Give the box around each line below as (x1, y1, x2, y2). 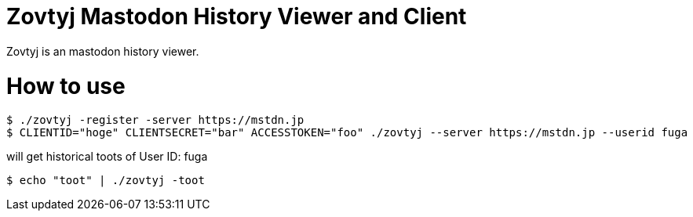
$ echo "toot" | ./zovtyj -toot (6, 174, 205, 187)
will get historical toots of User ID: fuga (6, 150, 208, 164)
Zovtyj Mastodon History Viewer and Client (6, 3, 467, 30)
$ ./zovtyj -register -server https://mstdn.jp (6, 114, 305, 127)
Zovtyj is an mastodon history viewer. (6, 44, 199, 58)
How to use (6, 72, 126, 99)
